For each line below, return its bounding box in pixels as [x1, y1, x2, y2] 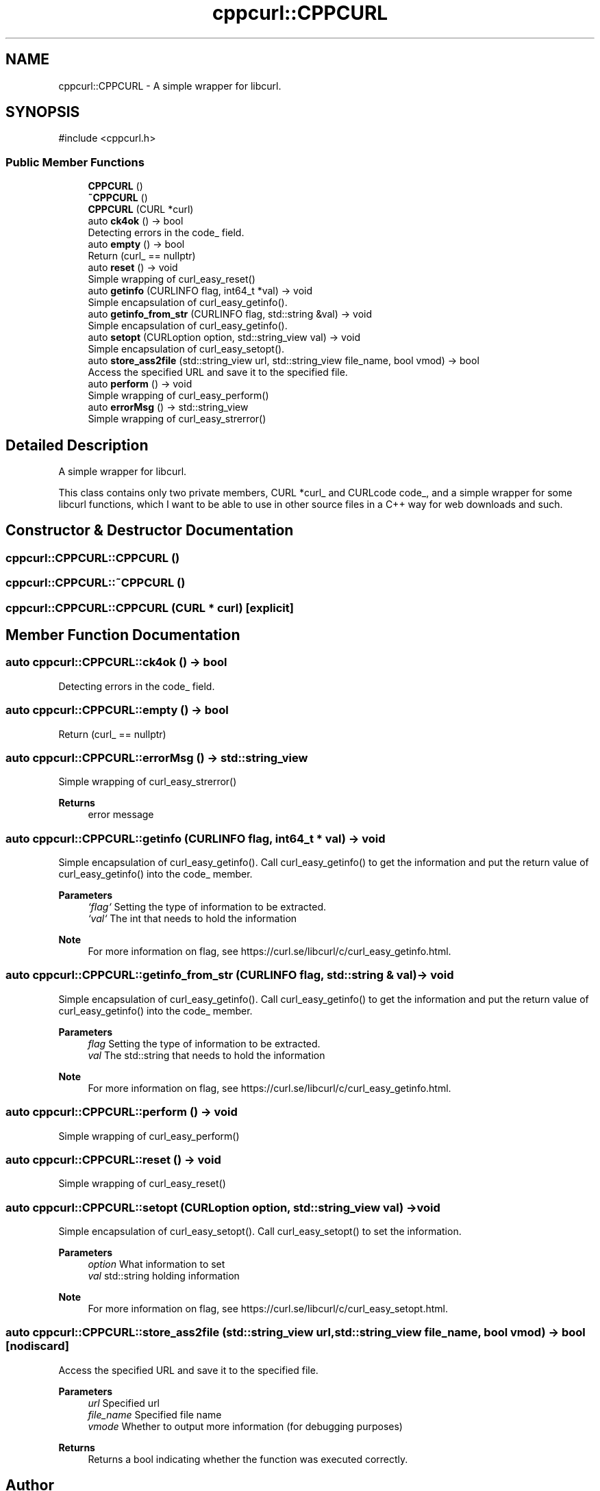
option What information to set [88, 1258, 225, 1271]
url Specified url [88, 1397, 160, 1409]
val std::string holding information [88, 1270, 240, 1282]
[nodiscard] [5, 1339, 69, 1353]
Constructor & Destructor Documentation [5, 522, 294, 539]
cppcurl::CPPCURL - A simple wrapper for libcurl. [58, 79, 282, 92]
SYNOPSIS [5, 103, 80, 121]
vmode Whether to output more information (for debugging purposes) [88, 1420, 403, 1432]
